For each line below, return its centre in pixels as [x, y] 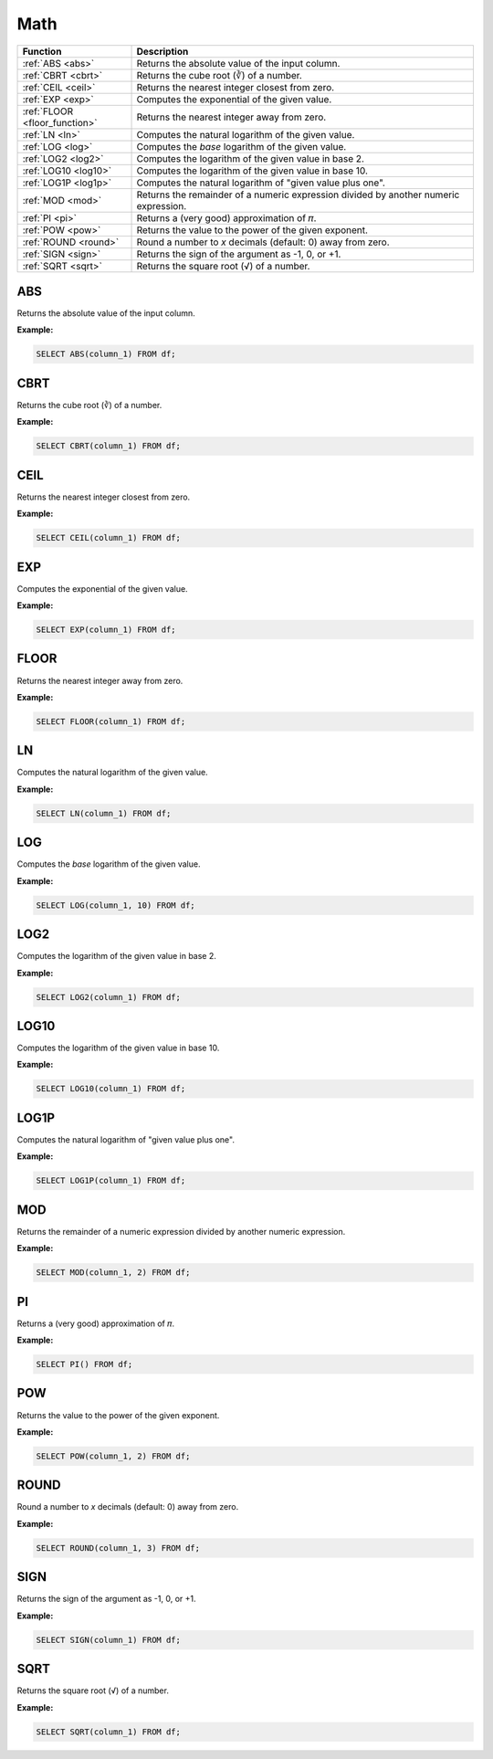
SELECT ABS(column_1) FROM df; [106, 354]
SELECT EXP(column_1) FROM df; [106, 630]
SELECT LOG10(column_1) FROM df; [111, 1089]
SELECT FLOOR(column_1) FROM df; [111, 721]
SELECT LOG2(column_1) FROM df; [109, 997]
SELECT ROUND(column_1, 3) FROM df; [118, 1548]
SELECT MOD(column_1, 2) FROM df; [113, 1273]
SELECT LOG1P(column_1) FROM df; [111, 1181]
